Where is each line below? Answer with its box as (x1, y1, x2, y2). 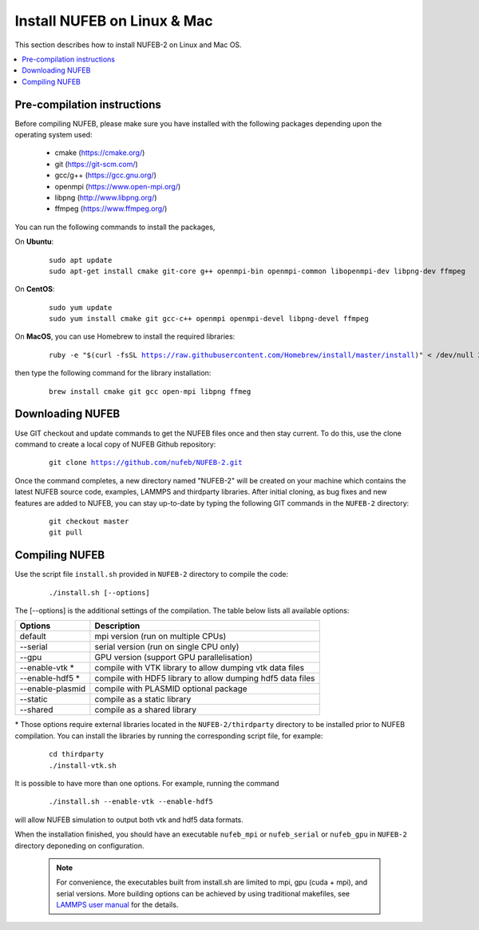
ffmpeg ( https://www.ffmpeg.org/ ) (54, 204, 168, 213)
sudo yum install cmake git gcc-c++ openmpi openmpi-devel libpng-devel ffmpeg (49, 314, 369, 324)
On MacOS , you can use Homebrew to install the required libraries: (14, 332, 236, 341)
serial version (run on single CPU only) (94, 642, 239, 653)
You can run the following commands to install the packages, (14, 222, 216, 232)
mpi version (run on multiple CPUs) (94, 631, 227, 642)
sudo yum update (49, 303, 113, 312)
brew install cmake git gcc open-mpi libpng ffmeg (49, 387, 251, 395)
